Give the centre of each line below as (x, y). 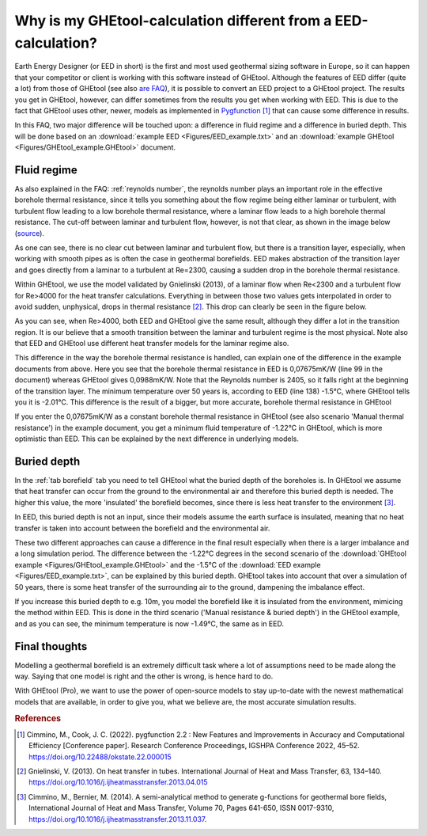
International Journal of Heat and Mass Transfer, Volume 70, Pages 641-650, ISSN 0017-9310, (181, 808)
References (38, 718)
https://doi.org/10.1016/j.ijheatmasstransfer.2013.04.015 (119, 782)
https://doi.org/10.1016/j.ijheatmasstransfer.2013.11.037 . (118, 819)
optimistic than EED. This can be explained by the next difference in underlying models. (157, 439)
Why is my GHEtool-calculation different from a (173, 21)
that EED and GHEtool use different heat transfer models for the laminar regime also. (152, 344)
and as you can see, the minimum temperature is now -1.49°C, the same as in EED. (149, 623)
